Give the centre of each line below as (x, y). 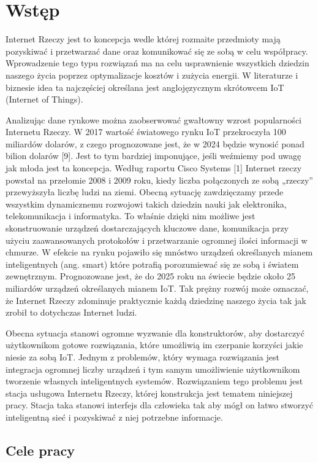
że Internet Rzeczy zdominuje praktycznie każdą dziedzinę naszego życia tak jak (156, 300)
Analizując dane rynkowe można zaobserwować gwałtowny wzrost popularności (153, 119)
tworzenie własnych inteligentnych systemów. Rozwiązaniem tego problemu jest (154, 381)
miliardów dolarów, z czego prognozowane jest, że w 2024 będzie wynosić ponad (155, 143)
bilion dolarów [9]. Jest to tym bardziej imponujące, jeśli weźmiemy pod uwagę (153, 156)
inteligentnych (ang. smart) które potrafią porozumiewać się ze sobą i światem (152, 264)
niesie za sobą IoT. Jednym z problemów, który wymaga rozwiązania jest (142, 356)
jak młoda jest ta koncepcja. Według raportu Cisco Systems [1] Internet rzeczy (154, 168)
